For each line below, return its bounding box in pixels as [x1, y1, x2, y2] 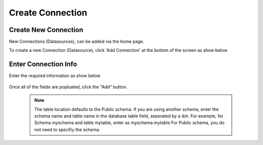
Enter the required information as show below [9, 73, 101, 79]
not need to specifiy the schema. [34, 127, 100, 132]
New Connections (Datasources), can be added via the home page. [9, 39, 145, 45]
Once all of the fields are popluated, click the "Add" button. [9, 84, 128, 90]
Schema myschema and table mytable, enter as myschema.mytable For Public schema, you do [34, 120, 225, 126]
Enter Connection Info [9, 60, 77, 68]
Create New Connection [9, 26, 84, 34]
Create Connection [9, 7, 88, 18]
